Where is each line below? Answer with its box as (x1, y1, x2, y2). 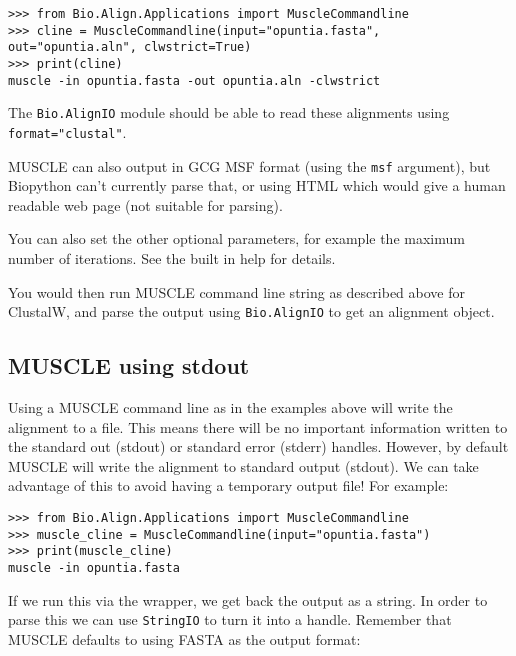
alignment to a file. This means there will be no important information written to (8, 416, 508, 437)
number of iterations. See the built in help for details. (8, 248, 336, 269)
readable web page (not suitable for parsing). (8, 194, 283, 215)
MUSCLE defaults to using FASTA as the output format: (8, 628, 361, 649)
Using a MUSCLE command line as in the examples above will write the (8, 397, 453, 418)
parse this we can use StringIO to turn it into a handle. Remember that (8, 609, 452, 630)
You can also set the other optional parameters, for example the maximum (8, 228, 465, 249)
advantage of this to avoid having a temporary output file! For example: (8, 475, 449, 496)
